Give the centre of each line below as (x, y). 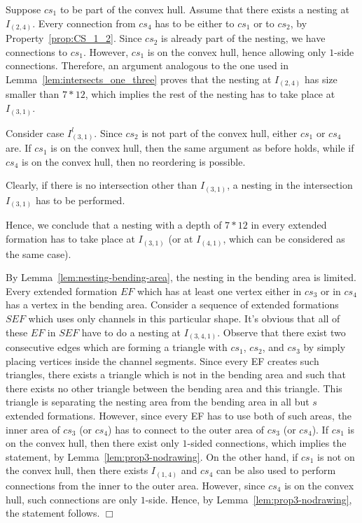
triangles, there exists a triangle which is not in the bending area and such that (176, 374)
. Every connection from (84, 23)
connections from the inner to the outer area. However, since (135, 485)
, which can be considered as (284, 239)
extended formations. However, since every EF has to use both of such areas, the (179, 416)
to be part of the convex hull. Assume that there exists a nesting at (204, 9)
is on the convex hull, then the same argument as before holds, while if (202, 148)
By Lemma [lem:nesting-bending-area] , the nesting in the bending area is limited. (181, 277)
